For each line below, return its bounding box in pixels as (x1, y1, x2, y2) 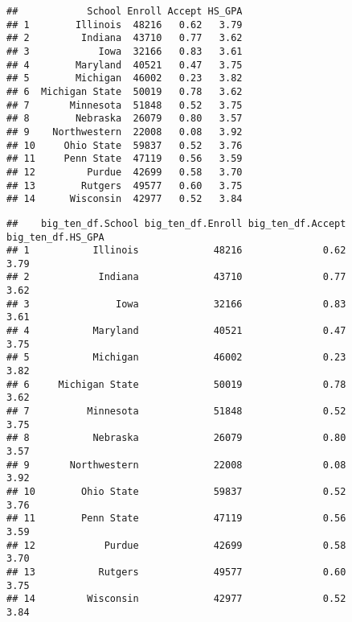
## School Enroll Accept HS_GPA (6, 6, 243, 17)
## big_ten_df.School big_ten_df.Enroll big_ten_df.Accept (6, 217, 346, 229)
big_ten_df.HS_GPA (6, 231, 104, 243)
